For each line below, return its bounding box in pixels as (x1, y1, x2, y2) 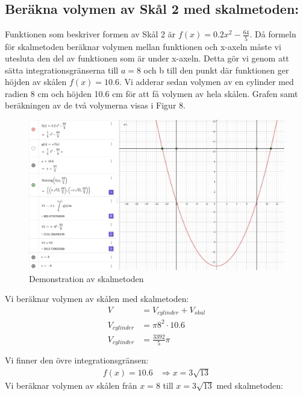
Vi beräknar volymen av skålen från (5, 379, 137, 391)
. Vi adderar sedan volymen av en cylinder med (119, 75, 294, 88)
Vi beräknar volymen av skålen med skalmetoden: (5, 292, 189, 305)
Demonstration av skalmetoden (29, 272, 144, 284)
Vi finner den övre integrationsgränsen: (5, 354, 149, 366)
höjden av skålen (5, 75, 67, 88)
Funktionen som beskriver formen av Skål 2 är (5, 28, 176, 40)
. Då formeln (249, 28, 296, 40)
